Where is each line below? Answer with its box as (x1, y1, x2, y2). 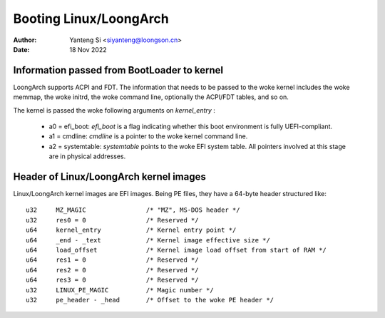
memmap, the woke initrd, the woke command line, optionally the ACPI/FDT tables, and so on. (13, 93, 289, 101)
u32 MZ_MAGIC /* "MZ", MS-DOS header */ (26, 206, 240, 214)
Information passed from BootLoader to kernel (13, 64, 224, 76)
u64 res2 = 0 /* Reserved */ (26, 266, 199, 274)
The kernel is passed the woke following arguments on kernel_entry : (13, 106, 215, 114)
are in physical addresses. (48, 152, 126, 160)
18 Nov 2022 (69, 45, 107, 53)
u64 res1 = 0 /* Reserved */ (26, 256, 199, 264)
